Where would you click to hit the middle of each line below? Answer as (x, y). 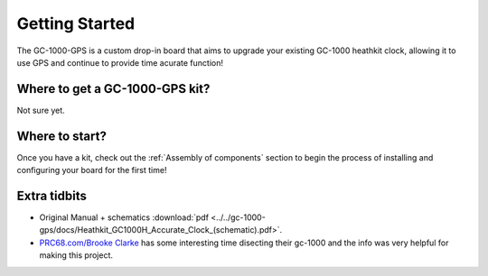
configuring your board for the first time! (92, 170)
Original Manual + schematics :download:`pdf (124, 217)
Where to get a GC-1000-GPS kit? (113, 89)
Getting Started (76, 23)
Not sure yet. (41, 110)
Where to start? (62, 136)
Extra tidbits (52, 195)
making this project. (76, 255)
